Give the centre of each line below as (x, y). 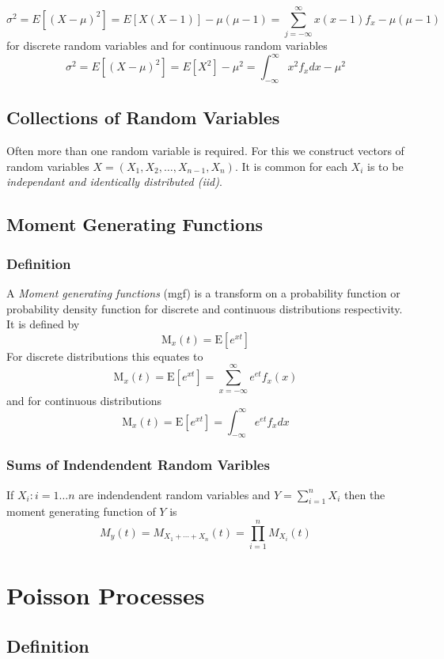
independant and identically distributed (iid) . (114, 182)
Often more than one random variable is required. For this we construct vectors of (205, 151)
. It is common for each (291, 166)
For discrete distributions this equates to (105, 356)
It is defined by (43, 324)
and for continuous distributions (84, 400)
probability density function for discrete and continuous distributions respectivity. (205, 308)
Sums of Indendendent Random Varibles (138, 465)
